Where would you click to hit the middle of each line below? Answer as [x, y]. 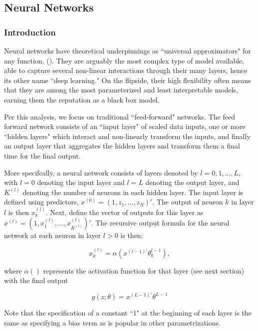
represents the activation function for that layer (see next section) [144, 270]
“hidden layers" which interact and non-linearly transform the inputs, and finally [127, 136]
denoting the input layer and [81, 182]
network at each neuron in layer [53, 235]
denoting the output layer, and [192, 182]
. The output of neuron [188, 202]
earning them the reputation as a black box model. [82, 99]
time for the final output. [42, 155]
